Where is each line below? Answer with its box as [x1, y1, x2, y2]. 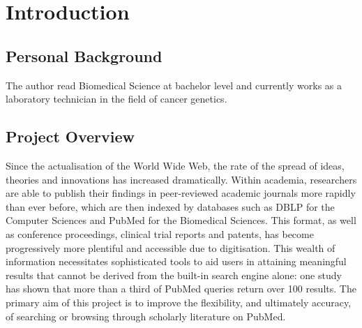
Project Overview [6, 126, 135, 147]
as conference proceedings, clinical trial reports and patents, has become [6, 226, 314, 241]
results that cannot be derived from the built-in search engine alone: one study [6, 267, 342, 282]
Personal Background [6, 45, 163, 66]
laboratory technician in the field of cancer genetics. [6, 91, 227, 106]
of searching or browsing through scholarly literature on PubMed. [6, 308, 286, 323]
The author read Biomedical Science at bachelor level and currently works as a [6, 77, 342, 92]
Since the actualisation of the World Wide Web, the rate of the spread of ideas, [6, 158, 345, 172]
